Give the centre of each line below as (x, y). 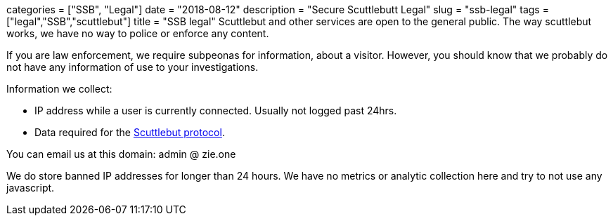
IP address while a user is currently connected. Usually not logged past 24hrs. (216, 110)
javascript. (31, 188)
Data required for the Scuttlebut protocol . (130, 132)
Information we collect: (59, 89)
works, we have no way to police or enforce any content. (138, 33)
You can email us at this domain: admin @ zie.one (121, 154)
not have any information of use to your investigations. (133, 67)
